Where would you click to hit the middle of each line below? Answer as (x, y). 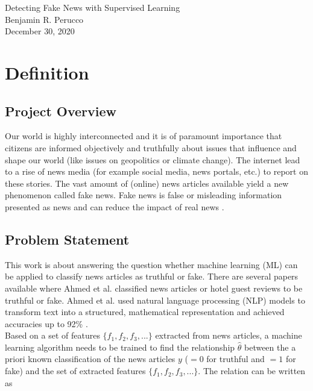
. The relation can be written (252, 371)
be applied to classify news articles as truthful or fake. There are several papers (152, 276)
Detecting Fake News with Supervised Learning (93, 7)
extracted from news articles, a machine (229, 335)
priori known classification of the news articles (90, 359)
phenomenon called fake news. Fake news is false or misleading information (144, 195)
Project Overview (61, 111)
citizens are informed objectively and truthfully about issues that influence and (151, 147)
